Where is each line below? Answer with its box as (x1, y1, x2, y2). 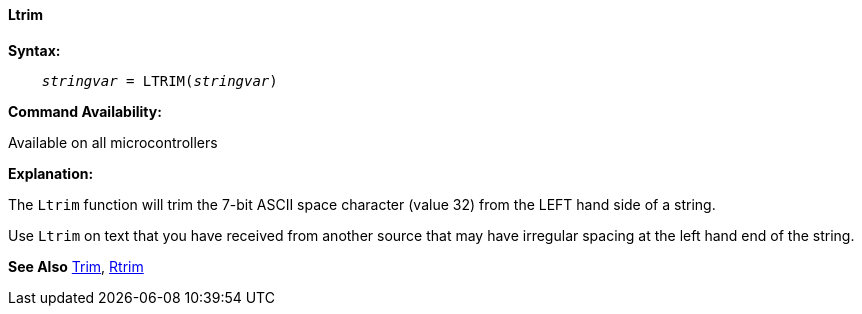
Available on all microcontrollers (8, 133, 218, 151)
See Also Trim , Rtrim (8, 257, 144, 275)
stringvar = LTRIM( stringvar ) (41, 72, 278, 89)
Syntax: (8, 41, 61, 59)
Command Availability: (8, 102, 162, 120)
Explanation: (8, 164, 94, 182)
